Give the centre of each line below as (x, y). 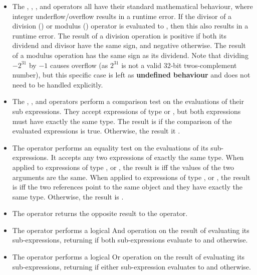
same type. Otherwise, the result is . (68, 196)
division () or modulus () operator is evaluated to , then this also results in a (130, 26)
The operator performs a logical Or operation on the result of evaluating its (128, 257)
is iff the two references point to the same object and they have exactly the (127, 187)
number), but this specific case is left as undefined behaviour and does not (131, 75)
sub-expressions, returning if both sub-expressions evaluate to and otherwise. (130, 240)
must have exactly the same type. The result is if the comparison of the (122, 121)
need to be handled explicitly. (58, 84)
